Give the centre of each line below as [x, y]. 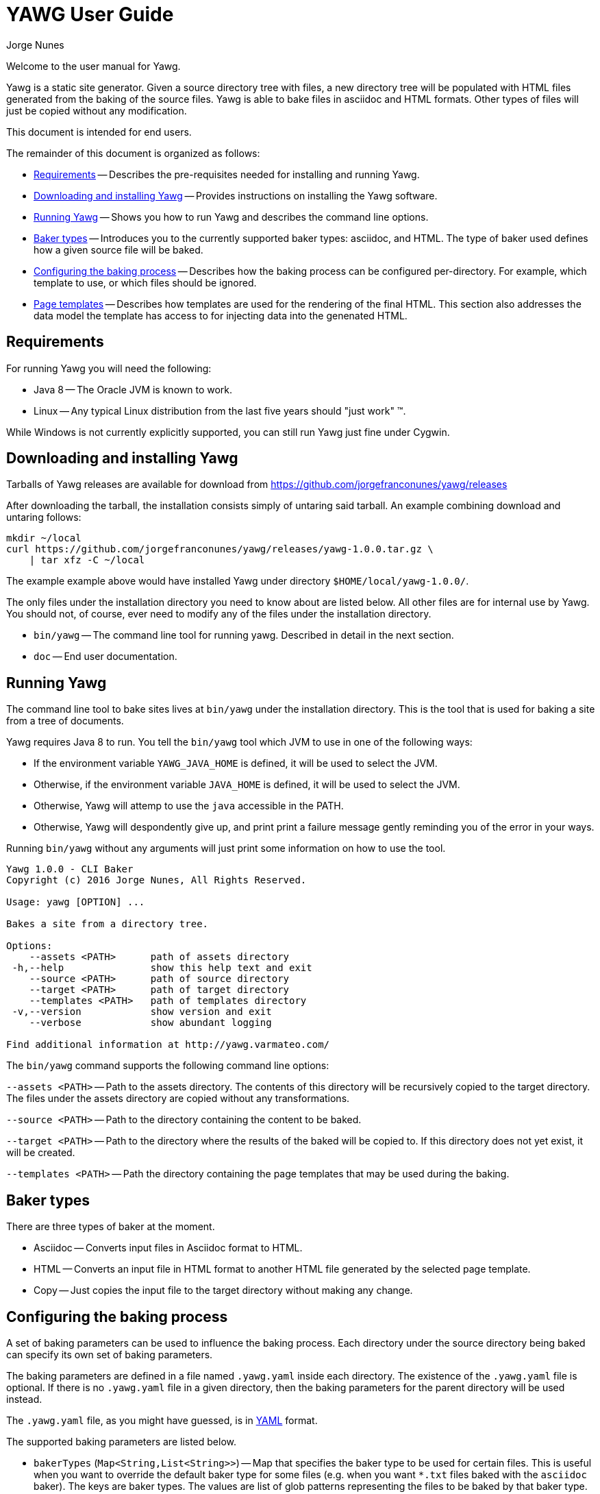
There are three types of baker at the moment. [111, 1227]
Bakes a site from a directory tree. [108, 924]
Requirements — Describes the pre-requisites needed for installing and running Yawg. [227, 174]
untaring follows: [44, 517]
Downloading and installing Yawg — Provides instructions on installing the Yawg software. [236, 195]
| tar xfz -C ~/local [87, 560]
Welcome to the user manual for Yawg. [93, 66]
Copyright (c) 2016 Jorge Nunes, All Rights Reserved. [157, 880]
